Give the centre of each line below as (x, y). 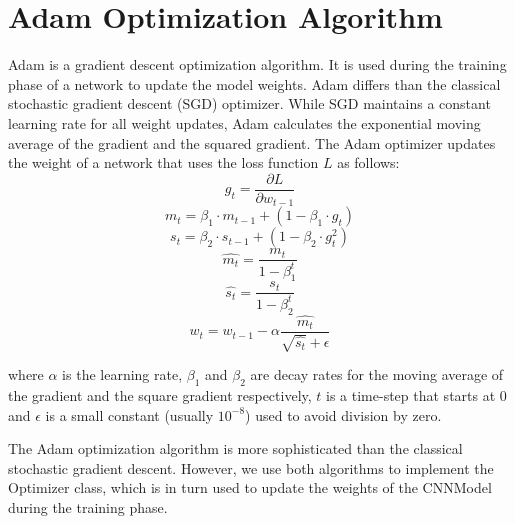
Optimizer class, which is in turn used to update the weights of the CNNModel (250, 487)
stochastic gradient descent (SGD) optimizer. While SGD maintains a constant (249, 103)
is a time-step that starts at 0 (416, 395)
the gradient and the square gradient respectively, (160, 395)
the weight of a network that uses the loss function (163, 162)
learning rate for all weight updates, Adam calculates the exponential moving (244, 122)
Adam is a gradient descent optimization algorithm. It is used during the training (257, 64)
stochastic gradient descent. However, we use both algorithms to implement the (251, 467)
